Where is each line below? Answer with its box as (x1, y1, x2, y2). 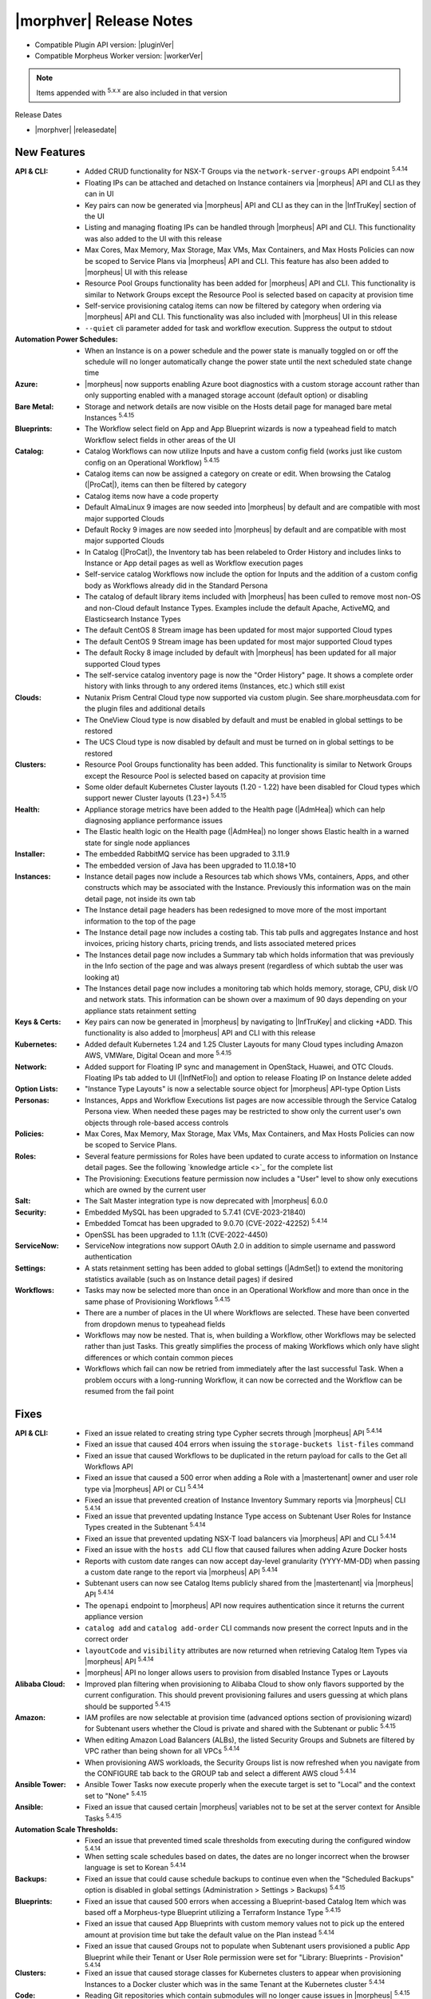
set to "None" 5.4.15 (85, 1790, 148, 1801)
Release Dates (14, 110, 62, 120)
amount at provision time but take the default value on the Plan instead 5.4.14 (85, 1929, 335, 1939)
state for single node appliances (85, 838, 191, 848)
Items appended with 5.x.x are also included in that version (36, 86, 227, 98)
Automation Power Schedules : (14, 334, 119, 344)
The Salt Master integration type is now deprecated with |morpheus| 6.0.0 (85, 1196, 328, 1206)
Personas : (14, 1095, 49, 1105)
